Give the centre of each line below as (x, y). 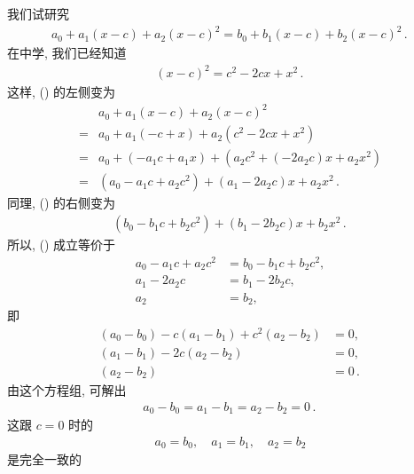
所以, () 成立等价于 (62, 245)
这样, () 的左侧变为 (62, 92)
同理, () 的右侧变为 (62, 203)
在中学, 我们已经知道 (67, 53)
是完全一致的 (44, 459)
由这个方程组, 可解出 (67, 389)
